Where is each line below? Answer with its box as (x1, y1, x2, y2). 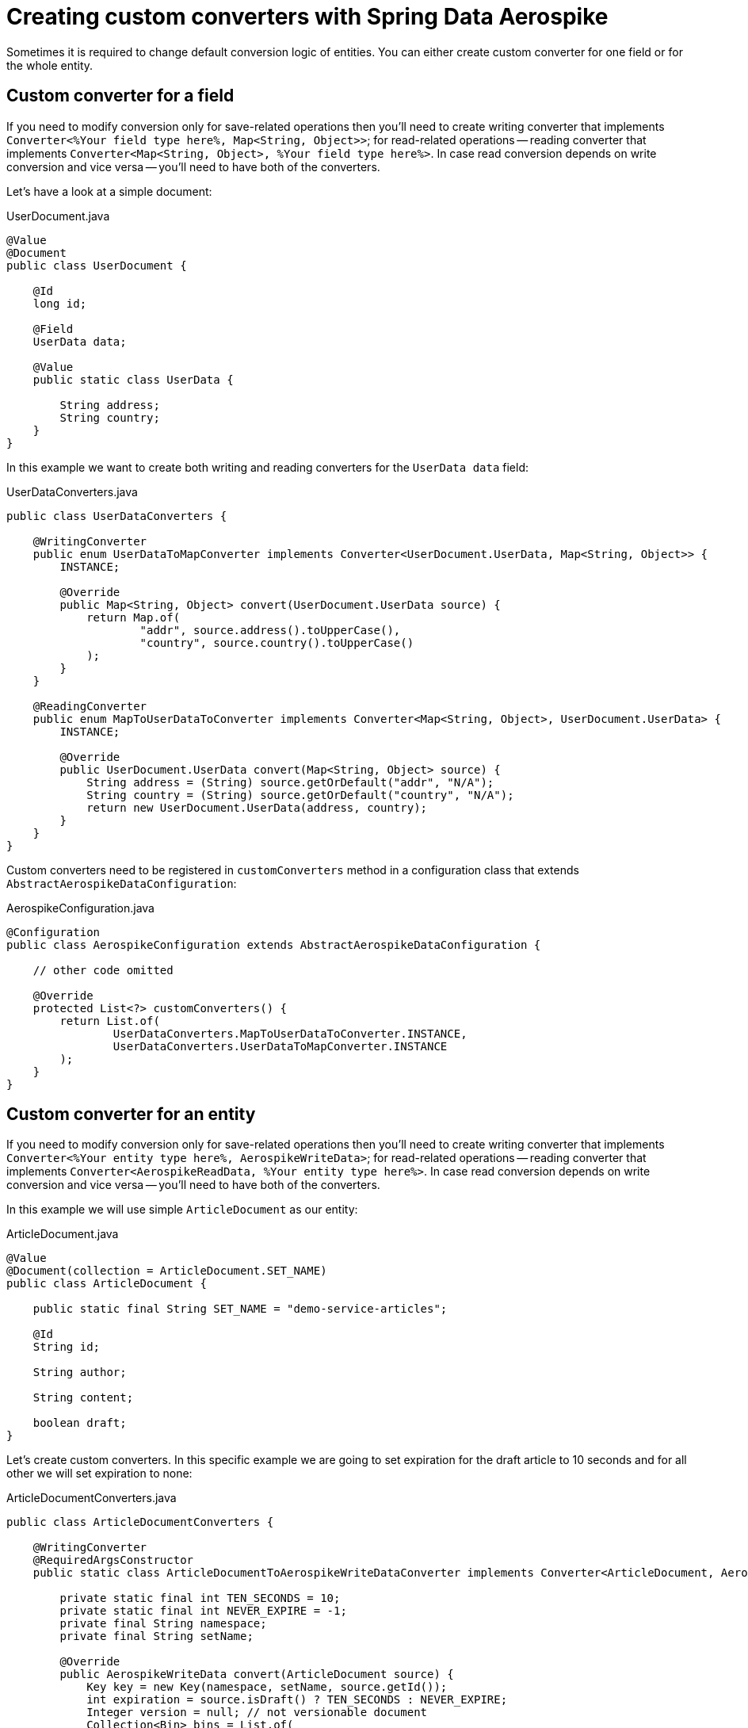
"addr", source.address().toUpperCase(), (139, 623, 401, 637)
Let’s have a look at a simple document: (6, 184, 212, 198)
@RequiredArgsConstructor (32, 1554, 194, 1567)
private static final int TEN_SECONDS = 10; (59, 1592, 341, 1605)
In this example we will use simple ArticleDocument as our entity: (6, 1202, 358, 1217)
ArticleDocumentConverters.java (6, 1491, 177, 1505)
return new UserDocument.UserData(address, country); (86, 801, 428, 814)
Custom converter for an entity (6, 1104, 256, 1125)
